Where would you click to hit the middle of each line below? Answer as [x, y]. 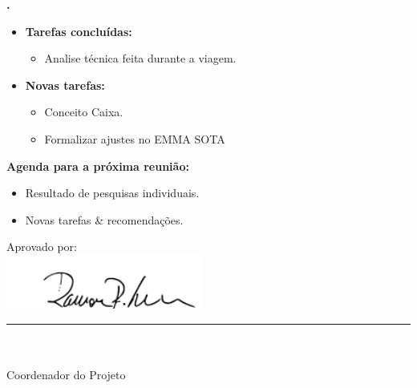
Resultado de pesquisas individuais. [112, 193]
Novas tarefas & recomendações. [104, 219]
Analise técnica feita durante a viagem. [140, 58]
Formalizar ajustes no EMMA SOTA [135, 138]
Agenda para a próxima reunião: [98, 166]
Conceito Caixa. [84, 112]
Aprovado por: [42, 247]
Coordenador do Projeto [66, 375]
